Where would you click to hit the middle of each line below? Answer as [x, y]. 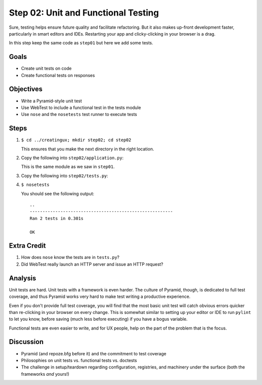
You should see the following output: [58, 193]
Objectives [26, 89]
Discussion [26, 342]
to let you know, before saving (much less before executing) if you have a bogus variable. [98, 319]
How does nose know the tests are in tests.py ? [70, 257]
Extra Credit [27, 246]
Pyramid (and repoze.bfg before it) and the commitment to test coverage [94, 353]
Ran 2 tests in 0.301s [57, 218]
